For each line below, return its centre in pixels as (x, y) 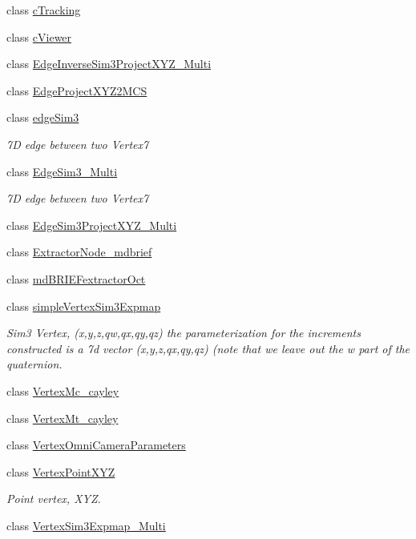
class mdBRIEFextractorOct (76, 278)
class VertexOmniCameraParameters (96, 445)
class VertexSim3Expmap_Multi (86, 525)
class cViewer (39, 36)
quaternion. (34, 364)
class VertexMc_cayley (63, 390)
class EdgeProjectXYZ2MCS (77, 90)
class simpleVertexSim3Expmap (84, 306)
